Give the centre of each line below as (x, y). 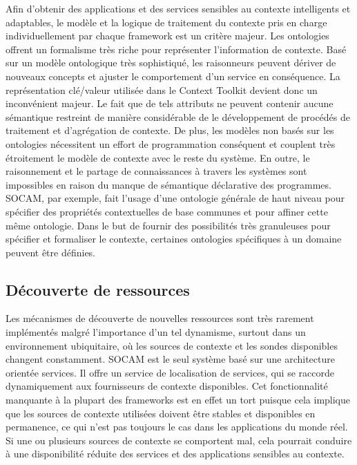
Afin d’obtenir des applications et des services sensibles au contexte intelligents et (178, 8)
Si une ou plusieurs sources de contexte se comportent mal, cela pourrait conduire (179, 440)
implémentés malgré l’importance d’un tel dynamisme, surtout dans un (156, 332)
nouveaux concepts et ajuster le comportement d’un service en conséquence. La (173, 76)
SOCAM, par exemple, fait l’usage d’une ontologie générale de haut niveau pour (175, 198)
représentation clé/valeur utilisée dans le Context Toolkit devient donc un (162, 89)
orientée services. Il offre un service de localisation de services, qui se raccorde (170, 372)
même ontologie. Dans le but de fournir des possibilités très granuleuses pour (168, 225)
